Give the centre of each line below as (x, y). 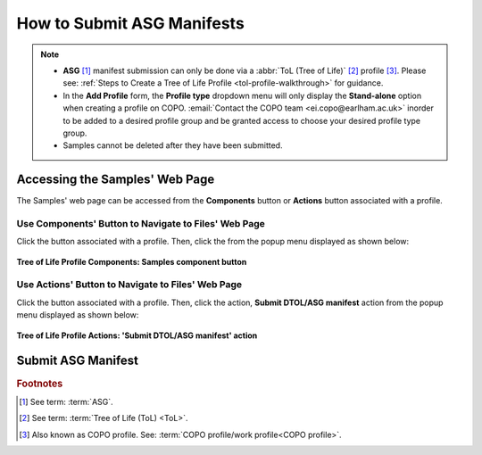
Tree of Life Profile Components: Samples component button (132, 261)
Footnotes (40, 384)
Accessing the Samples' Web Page (116, 180)
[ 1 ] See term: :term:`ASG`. (66, 401)
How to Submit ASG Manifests (130, 23)
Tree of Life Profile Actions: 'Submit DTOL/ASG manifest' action (137, 335)
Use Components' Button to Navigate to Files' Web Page (141, 223)
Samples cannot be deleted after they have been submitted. (173, 145)
